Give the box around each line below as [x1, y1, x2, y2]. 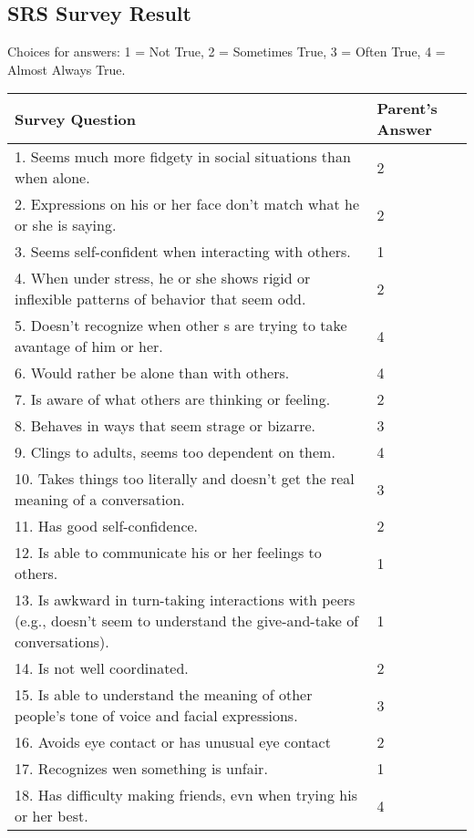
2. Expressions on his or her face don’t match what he [15, 193, 360, 215]
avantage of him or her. [15, 336, 163, 357]
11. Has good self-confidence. [15, 515, 199, 537]
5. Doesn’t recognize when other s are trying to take [15, 315, 347, 336]
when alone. [15, 167, 90, 189]
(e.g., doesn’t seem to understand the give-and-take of [15, 610, 359, 632]
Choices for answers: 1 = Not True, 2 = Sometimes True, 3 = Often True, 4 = [7, 42, 446, 61]
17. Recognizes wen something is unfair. [15, 758, 268, 780]
